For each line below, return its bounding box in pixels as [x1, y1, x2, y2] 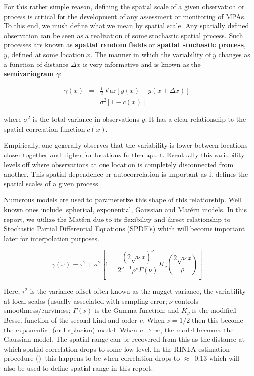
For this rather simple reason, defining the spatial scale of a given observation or [4, 1, 245, 11]
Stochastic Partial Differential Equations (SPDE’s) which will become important [4, 223, 245, 234]
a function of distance [4, 59, 69, 69]
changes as [218, 49, 250, 59]
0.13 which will [194, 353, 239, 363]
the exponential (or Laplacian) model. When [4, 324, 137, 334]
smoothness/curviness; [4, 305, 71, 315]
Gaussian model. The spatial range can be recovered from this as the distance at [4, 334, 245, 344]
